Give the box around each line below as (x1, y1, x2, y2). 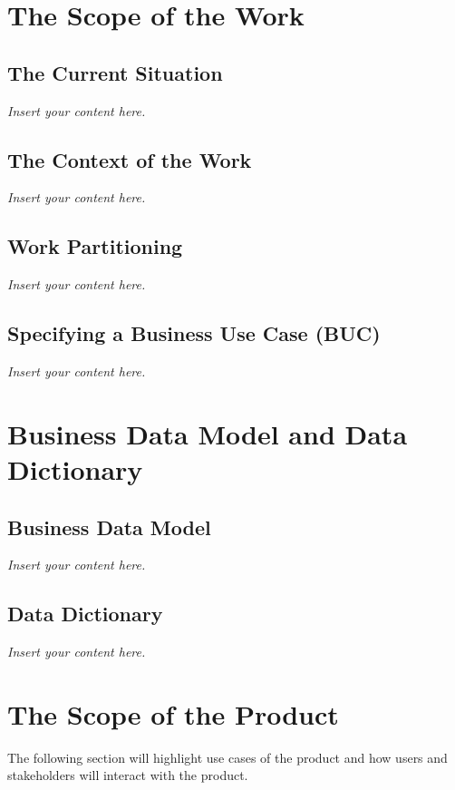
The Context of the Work (7, 145, 252, 173)
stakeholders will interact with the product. (7, 766, 248, 785)
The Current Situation (7, 58, 223, 86)
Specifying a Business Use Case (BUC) (7, 319, 381, 347)
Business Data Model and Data (7, 415, 408, 452)
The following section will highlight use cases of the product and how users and (7, 747, 448, 766)
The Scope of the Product (7, 695, 339, 732)
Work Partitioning (7, 232, 183, 260)
